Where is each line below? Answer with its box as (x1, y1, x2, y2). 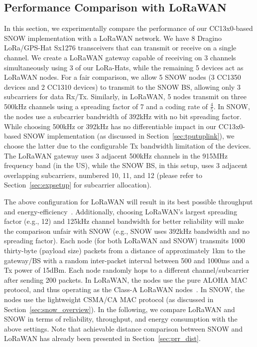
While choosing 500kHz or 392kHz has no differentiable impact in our (4, 121, 217, 131)
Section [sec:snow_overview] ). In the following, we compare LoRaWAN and (4, 304, 235, 314)
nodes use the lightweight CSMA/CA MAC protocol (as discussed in (4, 294, 214, 304)
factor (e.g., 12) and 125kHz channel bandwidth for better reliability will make (4, 216, 244, 226)
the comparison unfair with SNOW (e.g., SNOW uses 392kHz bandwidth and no (4, 225, 250, 236)
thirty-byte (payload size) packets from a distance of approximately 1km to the (4, 245, 246, 255)
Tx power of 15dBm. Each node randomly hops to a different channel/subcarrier (4, 265, 250, 275)
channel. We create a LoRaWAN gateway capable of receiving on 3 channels (4, 52, 236, 62)
